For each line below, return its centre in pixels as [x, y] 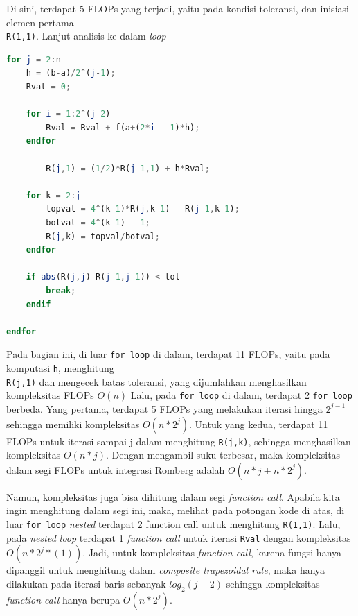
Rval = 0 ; [48, 87]
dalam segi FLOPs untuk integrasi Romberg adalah [116, 469]
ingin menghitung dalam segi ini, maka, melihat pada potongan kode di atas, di [176, 510]
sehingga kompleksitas [273, 583]
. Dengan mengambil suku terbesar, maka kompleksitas [223, 455]
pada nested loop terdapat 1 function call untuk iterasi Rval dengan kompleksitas [179, 537]
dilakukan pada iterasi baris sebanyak [86, 583]
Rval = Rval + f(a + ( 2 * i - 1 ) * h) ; [123, 127]
